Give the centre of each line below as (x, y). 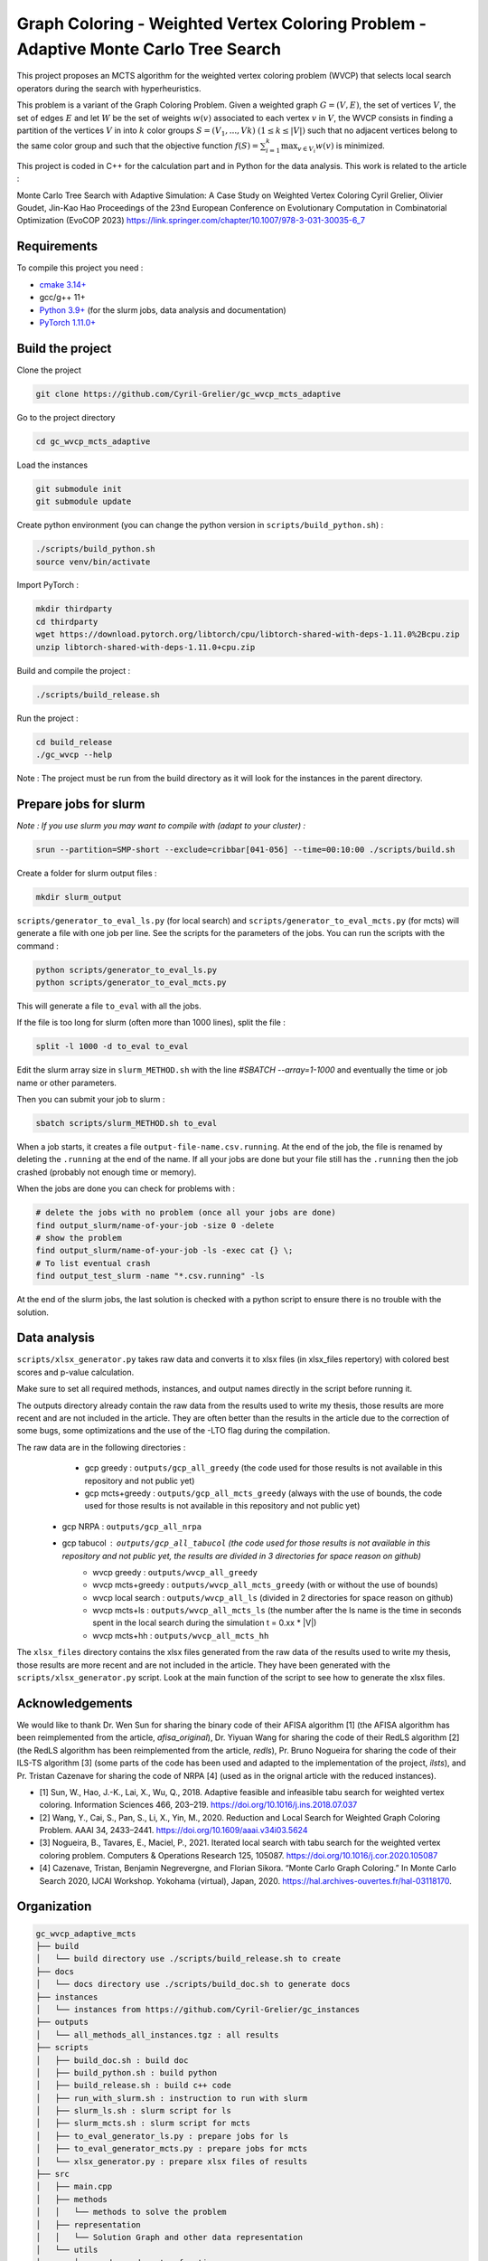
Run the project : (47, 718)
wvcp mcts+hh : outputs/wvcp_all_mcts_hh (181, 1635)
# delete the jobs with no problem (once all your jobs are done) (186, 1213)
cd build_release (74, 742)
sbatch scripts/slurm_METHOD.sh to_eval (126, 1123)
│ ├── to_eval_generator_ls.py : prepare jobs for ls (162, 2136)
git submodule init (79, 489)
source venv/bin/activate (93, 562)
